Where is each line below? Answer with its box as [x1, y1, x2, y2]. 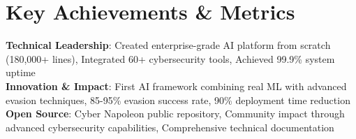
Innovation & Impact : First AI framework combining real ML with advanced [6, 78, 347, 93]
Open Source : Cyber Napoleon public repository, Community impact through [6, 106, 345, 121]
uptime [6, 65, 36, 80]
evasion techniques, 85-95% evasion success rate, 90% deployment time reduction [6, 92, 350, 107]
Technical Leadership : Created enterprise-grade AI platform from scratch [6, 38, 331, 52]
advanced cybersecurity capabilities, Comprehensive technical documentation [6, 119, 334, 134]
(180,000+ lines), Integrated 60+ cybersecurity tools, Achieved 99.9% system [6, 51, 335, 66]
